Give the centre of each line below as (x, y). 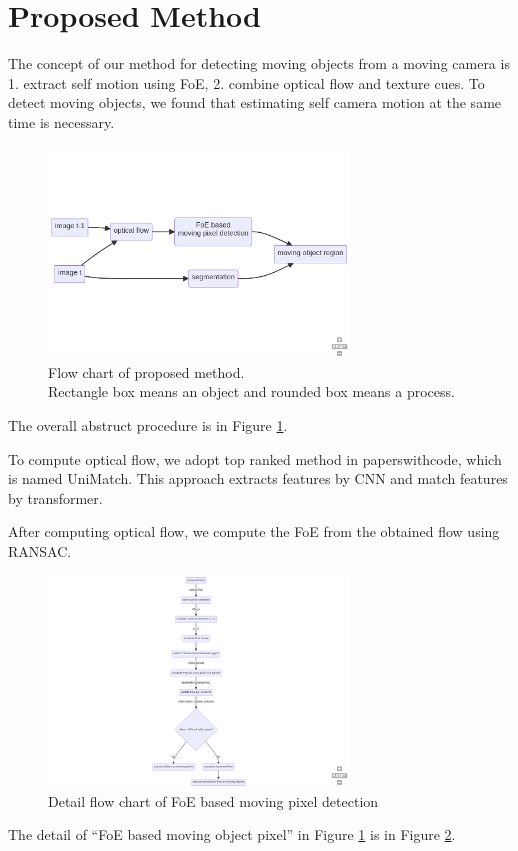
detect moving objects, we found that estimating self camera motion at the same (255, 102)
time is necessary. (61, 121)
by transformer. (55, 497)
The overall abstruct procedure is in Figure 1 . (148, 424)
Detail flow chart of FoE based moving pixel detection (213, 800)
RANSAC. (40, 550)
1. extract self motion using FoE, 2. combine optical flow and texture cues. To (246, 82)
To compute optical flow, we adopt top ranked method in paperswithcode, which (255, 458)
